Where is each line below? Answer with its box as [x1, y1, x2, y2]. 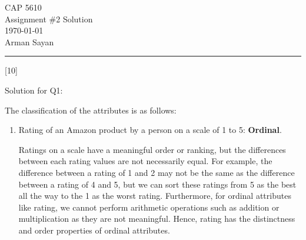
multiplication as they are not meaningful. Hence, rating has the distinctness [18, 212, 295, 225]
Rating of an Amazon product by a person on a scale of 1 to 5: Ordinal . [18, 124, 282, 136]
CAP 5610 [5, 1, 42, 13]
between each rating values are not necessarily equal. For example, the [18, 155, 272, 167]
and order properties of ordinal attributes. [18, 224, 170, 236]
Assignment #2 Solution [5, 12, 93, 25]
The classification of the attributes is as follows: [5, 104, 177, 116]
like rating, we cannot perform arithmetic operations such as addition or [18, 201, 280, 213]
